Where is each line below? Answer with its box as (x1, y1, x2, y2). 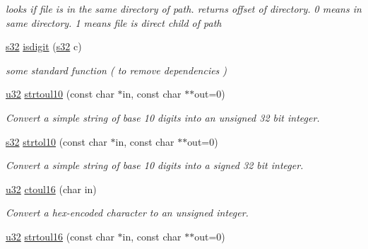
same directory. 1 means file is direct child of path (6, 15, 222, 30)
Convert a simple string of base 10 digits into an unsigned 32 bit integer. (6, 110, 320, 124)
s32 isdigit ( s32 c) (6, 39, 82, 54)
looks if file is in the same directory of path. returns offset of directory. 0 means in (6, 1, 362, 16)
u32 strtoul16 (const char (6, 228, 114, 243)
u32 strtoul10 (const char (6, 86, 114, 101)
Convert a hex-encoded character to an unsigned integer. (6, 205, 249, 220)
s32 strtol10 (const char (6, 134, 107, 149)
